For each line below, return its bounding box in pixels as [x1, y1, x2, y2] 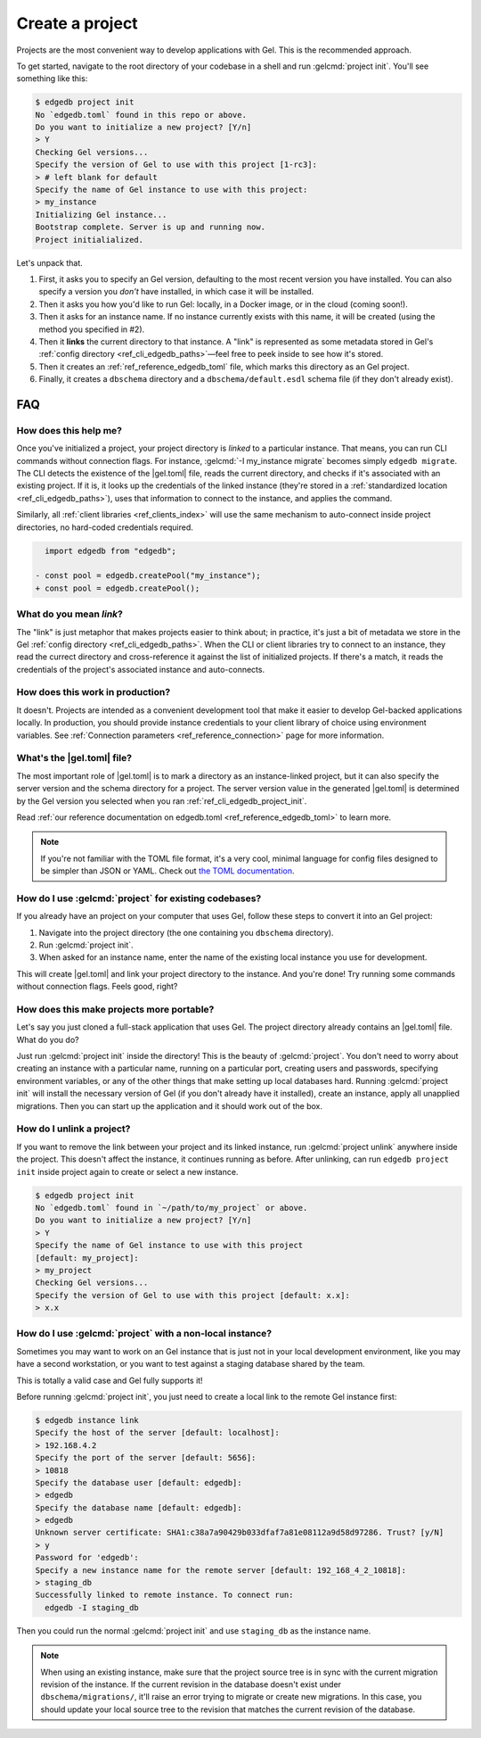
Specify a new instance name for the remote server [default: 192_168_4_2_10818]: [35, 1565, 407, 1575]
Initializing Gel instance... [35, 210, 167, 219]
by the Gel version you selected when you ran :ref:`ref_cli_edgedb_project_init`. [16, 795, 307, 807]
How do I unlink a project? [16, 1122, 131, 1135]
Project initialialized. [35, 235, 144, 244]
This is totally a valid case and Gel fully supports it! [16, 1375, 204, 1386]
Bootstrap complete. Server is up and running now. [35, 222, 266, 232]
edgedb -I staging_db [45, 1602, 140, 1612]
